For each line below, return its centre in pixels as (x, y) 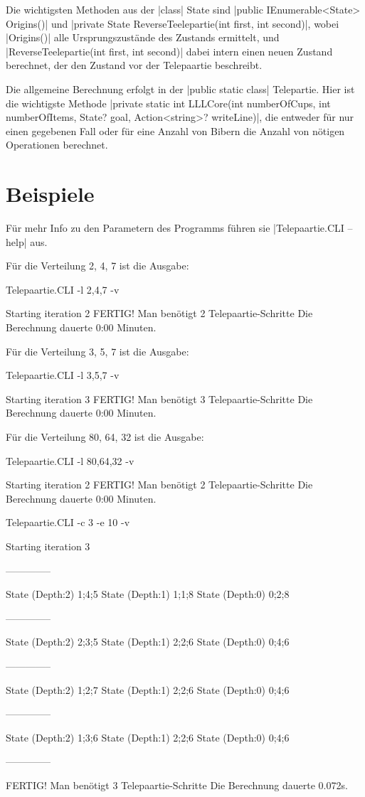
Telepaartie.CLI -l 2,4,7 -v (63, 289)
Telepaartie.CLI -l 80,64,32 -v (70, 460)
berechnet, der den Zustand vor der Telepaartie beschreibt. (134, 65)
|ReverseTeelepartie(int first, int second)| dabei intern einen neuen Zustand (169, 51)
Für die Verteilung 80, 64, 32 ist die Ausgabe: (105, 437)
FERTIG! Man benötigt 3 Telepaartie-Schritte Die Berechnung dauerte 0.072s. (177, 785)
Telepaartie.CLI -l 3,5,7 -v (63, 375)
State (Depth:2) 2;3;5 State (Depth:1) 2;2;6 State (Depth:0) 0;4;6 (148, 642)
